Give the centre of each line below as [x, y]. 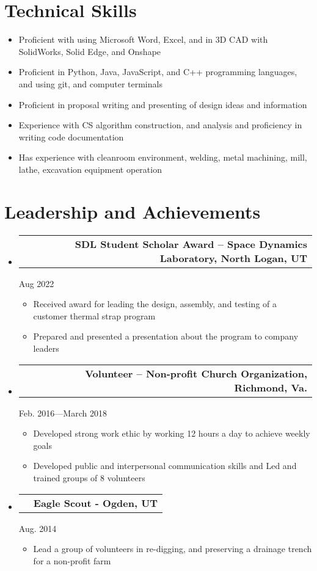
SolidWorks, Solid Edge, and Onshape [90, 51]
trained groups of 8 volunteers [89, 477]
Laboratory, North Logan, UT [233, 258]
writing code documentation [71, 136]
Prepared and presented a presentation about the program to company [166, 336]
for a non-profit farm [72, 560]
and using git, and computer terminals [90, 83]
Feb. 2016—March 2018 [63, 413]
